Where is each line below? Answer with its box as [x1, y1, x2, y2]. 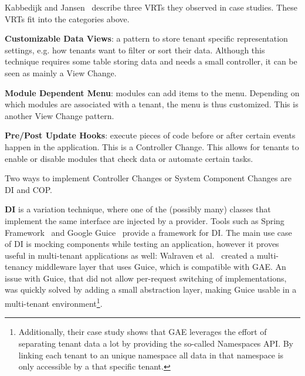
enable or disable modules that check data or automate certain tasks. [5, 152, 253, 164]
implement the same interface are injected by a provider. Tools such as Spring [5, 214, 284, 226]
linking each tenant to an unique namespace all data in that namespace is [18, 348, 284, 361]
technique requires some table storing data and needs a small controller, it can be [5, 55, 297, 67]
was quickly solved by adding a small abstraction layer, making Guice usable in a [5, 283, 297, 296]
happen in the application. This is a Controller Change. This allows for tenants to [5, 140, 299, 153]
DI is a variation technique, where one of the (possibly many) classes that [5, 203, 271, 215]
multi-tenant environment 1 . [5, 296, 103, 309]
